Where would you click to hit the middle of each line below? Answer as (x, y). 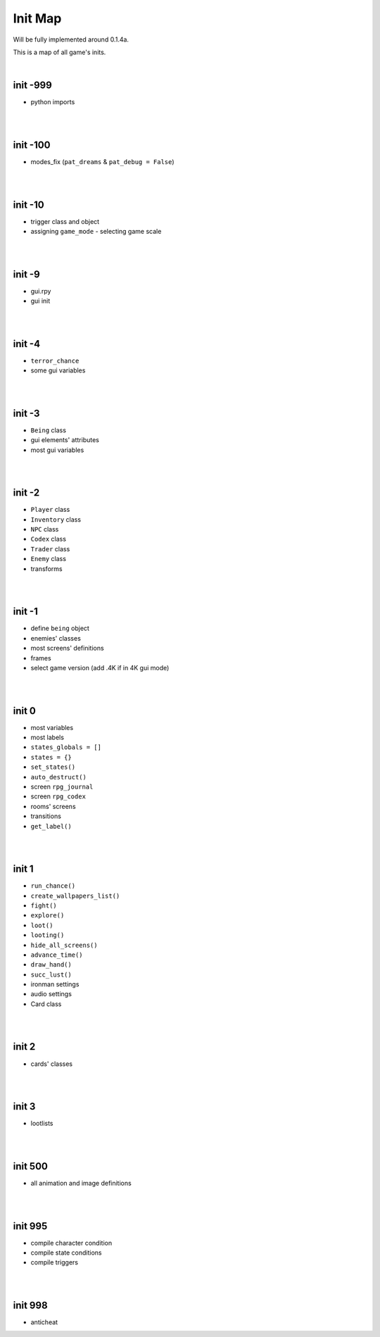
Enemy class (49, 559)
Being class (49, 430)
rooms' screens (53, 806)
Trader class (50, 548)
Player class (50, 510)
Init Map (37, 18)
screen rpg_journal (62, 786)
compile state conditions (66, 1253)
